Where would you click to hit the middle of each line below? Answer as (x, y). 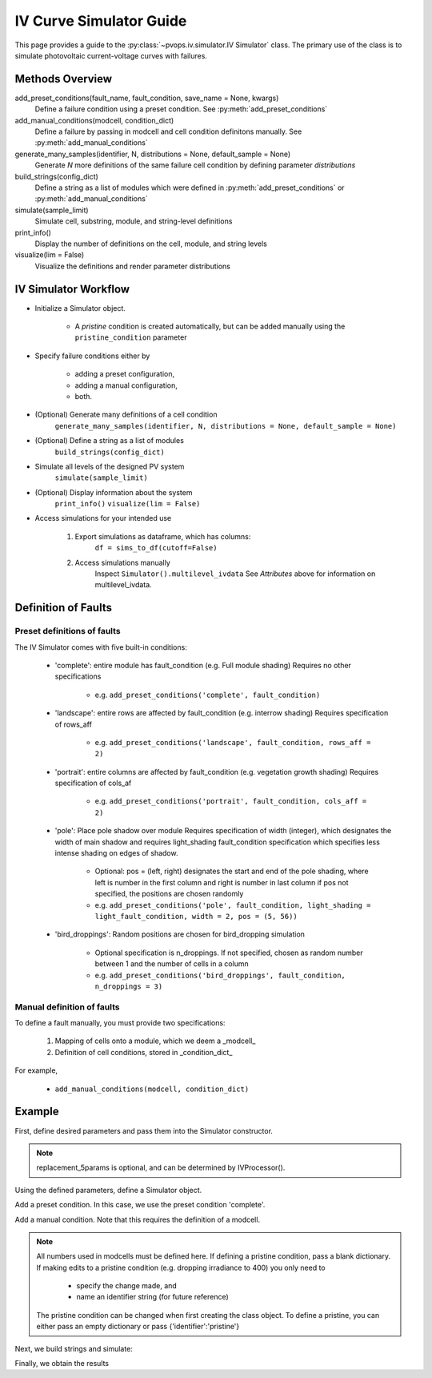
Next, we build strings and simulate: (74, 1348)
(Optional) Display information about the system (114, 492)
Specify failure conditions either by (92, 356)
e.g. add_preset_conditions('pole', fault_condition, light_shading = (233, 905)
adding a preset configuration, (125, 374)
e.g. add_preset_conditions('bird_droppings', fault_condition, (220, 975)
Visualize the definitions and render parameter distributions (133, 266)
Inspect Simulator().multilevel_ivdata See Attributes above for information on (235, 574)
